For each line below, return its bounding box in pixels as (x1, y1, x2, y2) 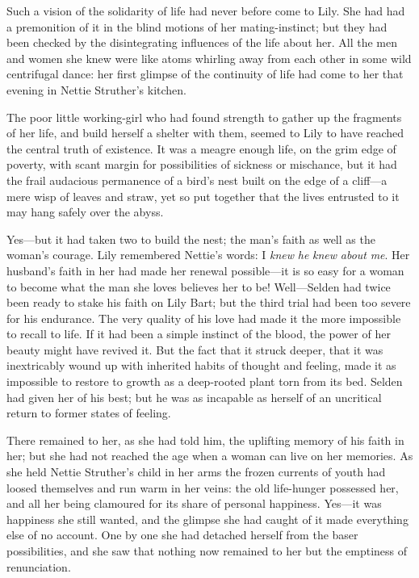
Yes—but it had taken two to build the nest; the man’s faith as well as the (6, 230, 375, 247)
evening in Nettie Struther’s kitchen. (6, 81, 187, 98)
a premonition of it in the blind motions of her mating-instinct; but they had (6, 18, 388, 35)
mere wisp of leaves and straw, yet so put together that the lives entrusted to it (6, 187, 400, 204)
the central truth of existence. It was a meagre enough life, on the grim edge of (6, 140, 396, 157)
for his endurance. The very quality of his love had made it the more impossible (6, 309, 401, 326)
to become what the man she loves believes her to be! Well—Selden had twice (6, 278, 391, 295)
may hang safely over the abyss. (6, 203, 164, 220)
